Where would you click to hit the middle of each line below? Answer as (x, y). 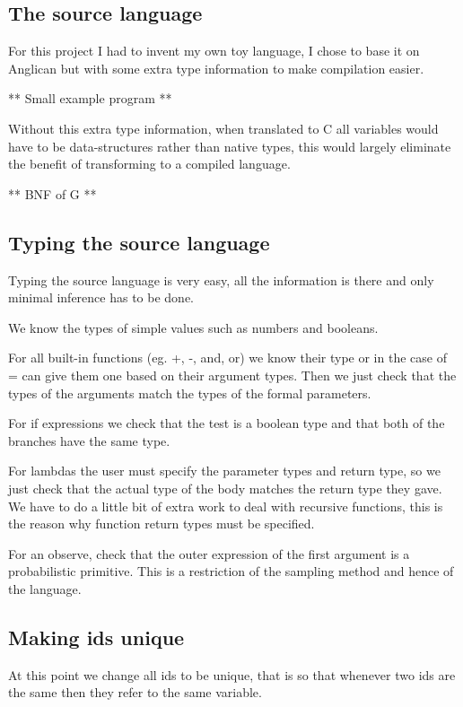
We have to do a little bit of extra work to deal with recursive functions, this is (226, 506)
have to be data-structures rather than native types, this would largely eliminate (230, 146)
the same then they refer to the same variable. (135, 692)
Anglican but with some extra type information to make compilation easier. (216, 68)
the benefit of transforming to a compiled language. (149, 164)
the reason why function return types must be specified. (162, 524)
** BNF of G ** (52, 193)
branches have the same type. (89, 440)
